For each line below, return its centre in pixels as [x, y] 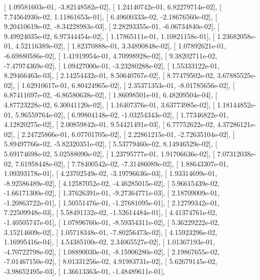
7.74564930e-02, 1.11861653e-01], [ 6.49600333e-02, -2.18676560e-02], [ [111, 16]
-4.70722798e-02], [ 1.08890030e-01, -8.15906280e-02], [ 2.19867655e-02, [112, 251]
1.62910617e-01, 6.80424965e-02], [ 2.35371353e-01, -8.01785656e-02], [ [128, 85]
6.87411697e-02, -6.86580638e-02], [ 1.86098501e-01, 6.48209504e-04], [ [111, 95]
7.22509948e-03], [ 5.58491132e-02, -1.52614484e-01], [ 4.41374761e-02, [111, 212]
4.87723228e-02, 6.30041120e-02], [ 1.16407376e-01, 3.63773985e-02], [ [109, 104]
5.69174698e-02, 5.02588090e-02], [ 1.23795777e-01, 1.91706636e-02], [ [109, 153]
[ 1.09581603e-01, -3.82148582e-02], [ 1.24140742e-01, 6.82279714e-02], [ [113, 6]
